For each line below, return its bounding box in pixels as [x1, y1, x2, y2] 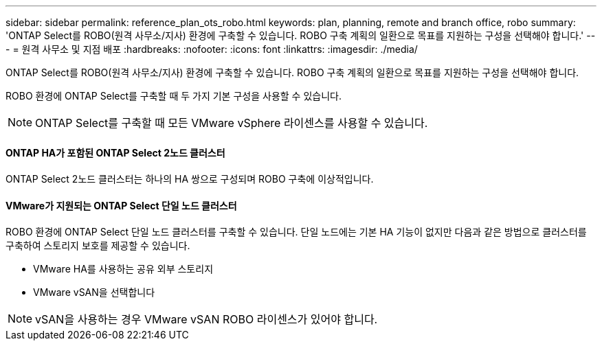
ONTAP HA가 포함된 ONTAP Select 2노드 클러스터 [5, 146, 225, 159]
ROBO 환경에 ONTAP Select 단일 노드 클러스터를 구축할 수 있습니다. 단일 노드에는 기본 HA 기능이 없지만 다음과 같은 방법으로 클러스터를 [5, 226, 587, 238]
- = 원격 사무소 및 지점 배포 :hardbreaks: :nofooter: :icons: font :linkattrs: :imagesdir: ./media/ [5, 43, 418, 55]
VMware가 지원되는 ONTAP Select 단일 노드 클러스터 [5, 199, 237, 211]
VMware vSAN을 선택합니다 [33, 286, 155, 299]
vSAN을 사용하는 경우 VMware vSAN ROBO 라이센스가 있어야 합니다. [35, 312, 378, 327]
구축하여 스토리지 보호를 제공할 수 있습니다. [5, 240, 190, 252]
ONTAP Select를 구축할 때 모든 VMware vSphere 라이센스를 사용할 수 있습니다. [35, 116, 428, 130]
